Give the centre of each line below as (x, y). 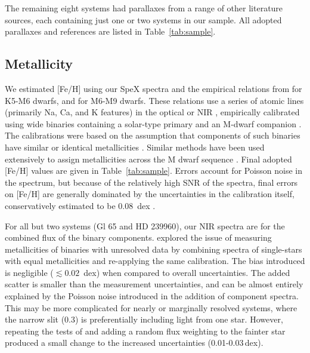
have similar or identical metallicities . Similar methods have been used (135, 147)
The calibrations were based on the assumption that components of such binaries (153, 135)
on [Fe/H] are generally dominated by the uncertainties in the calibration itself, (150, 194)
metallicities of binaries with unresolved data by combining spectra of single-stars (154, 249)
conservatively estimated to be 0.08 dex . (80, 205)
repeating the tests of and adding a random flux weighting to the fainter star (145, 331)
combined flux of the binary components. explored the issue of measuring (138, 237)
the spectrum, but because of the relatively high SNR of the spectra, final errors (151, 182)
